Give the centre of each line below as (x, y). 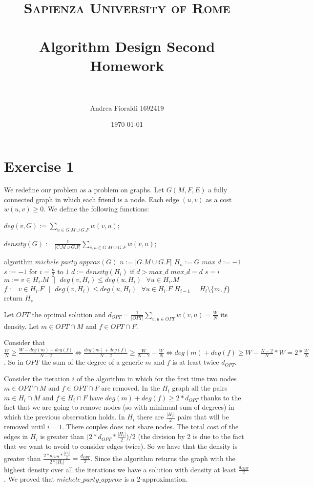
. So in (14, 362)
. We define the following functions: (96, 209)
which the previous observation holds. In (64, 417)
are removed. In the (131, 388)
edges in (16, 436)
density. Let (21, 326)
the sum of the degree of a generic (92, 362)
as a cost (219, 199)
